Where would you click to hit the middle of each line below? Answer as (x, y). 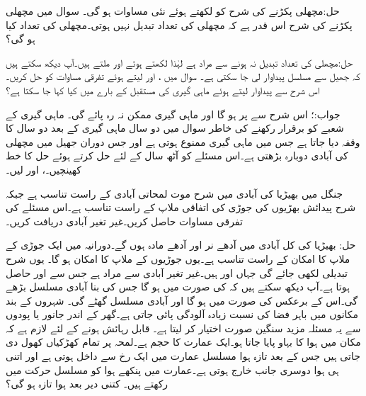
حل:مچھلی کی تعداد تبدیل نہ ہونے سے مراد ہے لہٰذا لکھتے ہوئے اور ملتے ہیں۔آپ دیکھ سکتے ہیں (179, 62)
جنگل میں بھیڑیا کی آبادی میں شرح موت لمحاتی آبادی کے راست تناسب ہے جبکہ (175, 193)
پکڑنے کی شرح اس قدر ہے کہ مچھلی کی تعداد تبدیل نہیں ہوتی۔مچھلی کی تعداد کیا (179, 24)
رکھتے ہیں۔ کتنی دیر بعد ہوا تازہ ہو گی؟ (87, 384)
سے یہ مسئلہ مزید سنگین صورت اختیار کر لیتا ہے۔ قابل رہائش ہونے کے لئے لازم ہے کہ (183, 328)
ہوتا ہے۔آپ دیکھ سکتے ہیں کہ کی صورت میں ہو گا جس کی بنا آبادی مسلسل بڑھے (178, 287)
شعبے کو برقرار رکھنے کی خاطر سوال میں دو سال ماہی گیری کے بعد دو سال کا (175, 128)
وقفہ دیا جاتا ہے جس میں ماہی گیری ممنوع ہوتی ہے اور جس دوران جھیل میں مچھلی (183, 141)
